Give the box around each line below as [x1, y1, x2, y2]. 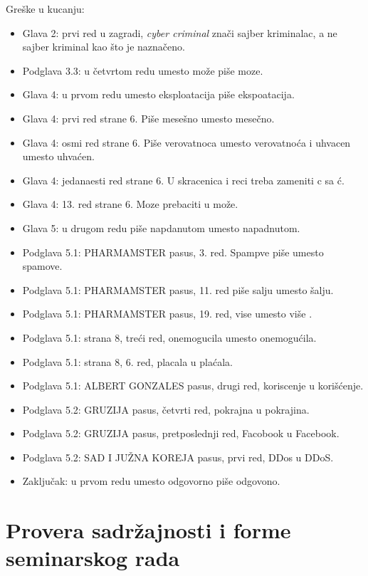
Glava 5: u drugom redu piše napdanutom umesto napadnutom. [22, 220, 300, 235]
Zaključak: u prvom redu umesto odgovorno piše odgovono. [22, 473, 280, 488]
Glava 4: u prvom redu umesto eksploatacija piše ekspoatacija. [22, 87, 295, 102]
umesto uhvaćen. [22, 149, 95, 164]
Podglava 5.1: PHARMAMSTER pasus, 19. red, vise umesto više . [22, 306, 312, 321]
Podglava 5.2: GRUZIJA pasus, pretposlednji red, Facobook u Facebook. [22, 426, 340, 441]
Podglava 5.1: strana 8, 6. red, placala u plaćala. [22, 354, 233, 369]
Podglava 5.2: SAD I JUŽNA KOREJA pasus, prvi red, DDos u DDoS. [22, 449, 334, 464]
